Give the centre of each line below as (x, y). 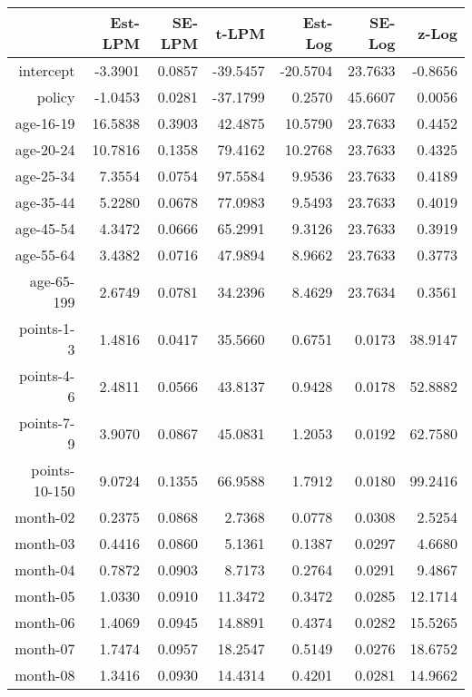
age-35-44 (45, 202)
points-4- (47, 375)
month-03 (45, 543)
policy (56, 97)
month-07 (45, 648)
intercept (47, 70)
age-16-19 (45, 123)
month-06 (45, 622)
